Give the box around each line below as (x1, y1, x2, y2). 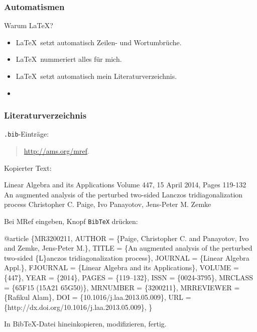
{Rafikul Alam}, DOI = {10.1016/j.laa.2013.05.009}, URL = (4, 292, 191, 302)
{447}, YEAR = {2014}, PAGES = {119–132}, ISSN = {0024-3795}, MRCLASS (4, 272, 253, 283)
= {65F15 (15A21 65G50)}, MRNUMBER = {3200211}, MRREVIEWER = (4, 282, 240, 292)
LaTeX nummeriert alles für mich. (16, 54, 122, 64)
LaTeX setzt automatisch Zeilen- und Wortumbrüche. (16, 37, 182, 47)
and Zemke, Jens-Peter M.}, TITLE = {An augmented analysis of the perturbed (4, 243, 252, 253)
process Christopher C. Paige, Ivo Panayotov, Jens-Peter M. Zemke (4, 199, 211, 209)
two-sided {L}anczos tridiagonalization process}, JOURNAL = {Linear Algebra (4, 252, 249, 263)
